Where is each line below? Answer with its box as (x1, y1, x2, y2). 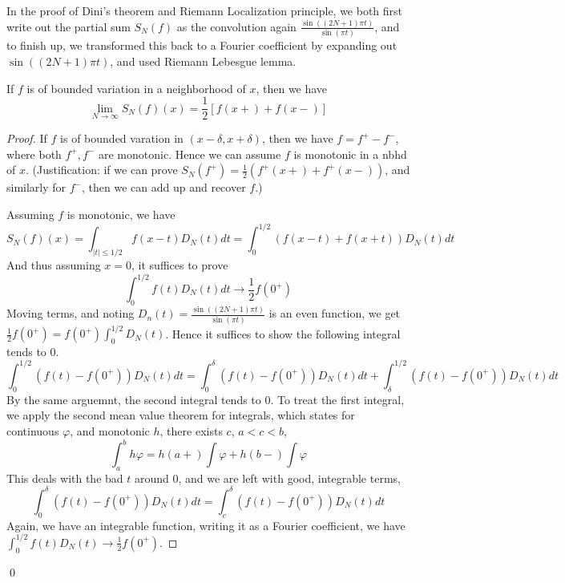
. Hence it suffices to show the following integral (165, 325, 401, 342)
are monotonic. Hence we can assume (99, 145, 281, 162)
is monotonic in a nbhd (293, 145, 407, 162)
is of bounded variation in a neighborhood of (26, 79, 246, 96)
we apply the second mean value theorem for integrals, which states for (6, 407, 355, 423)
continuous (6, 422, 59, 439)
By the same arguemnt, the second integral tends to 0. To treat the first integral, (6, 391, 405, 407)
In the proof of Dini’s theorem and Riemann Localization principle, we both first (6, 2, 403, 18)
